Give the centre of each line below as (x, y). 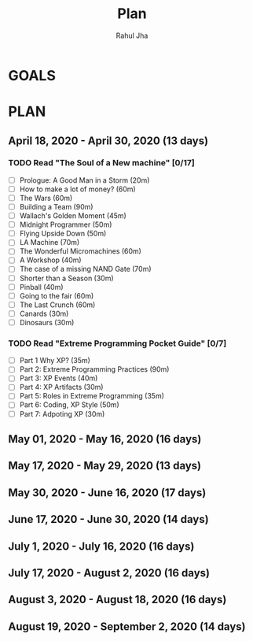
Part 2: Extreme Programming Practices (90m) (94, 369)
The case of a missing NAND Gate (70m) (85, 269)
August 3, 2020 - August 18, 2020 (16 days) (117, 600)
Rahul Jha (132, 35)
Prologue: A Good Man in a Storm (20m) (84, 180)
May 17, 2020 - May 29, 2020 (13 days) (105, 466)
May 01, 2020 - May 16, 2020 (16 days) (105, 439)
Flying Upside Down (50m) (63, 234)
